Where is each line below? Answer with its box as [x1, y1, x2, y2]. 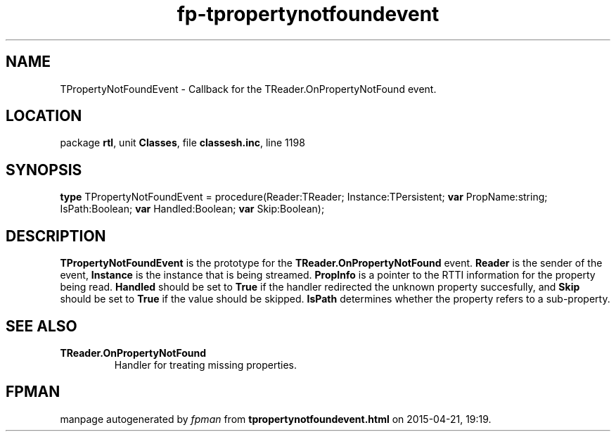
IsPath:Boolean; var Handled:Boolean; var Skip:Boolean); [60, 203, 325, 215]
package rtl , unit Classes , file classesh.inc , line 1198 [60, 137, 305, 149]
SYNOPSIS [6, 160, 82, 179]
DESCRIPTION [6, 227, 106, 245]
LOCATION [6, 107, 82, 125]
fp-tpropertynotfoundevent [177, 2, 439, 26]
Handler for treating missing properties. [114, 358, 297, 371]
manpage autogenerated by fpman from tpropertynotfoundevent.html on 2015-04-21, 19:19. [60, 412, 492, 425]
